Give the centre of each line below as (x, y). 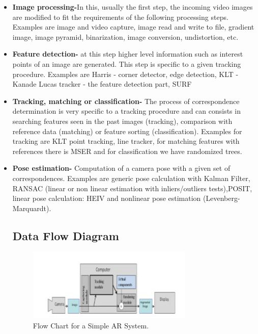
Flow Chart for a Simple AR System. (91, 326)
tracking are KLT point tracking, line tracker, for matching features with (126, 141)
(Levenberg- (222, 198)
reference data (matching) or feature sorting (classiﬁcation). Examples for (127, 131)
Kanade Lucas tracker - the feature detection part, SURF (102, 84)
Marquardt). (32, 208)
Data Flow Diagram (66, 235)
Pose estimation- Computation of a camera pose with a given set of (121, 168)
